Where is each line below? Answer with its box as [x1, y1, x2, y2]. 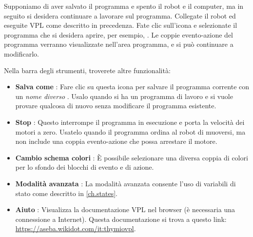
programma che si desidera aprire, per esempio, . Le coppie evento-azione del [4, 29, 233, 39]
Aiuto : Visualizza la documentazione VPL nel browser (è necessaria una [15, 204, 235, 215]
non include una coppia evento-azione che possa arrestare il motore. [15, 136, 217, 146]
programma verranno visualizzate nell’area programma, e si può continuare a [4, 39, 234, 49]
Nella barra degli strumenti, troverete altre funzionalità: [4, 65, 171, 75]
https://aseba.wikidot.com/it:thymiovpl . [15, 223, 136, 234]
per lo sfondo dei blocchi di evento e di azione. [15, 162, 154, 172]
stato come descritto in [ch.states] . [15, 188, 117, 198]
